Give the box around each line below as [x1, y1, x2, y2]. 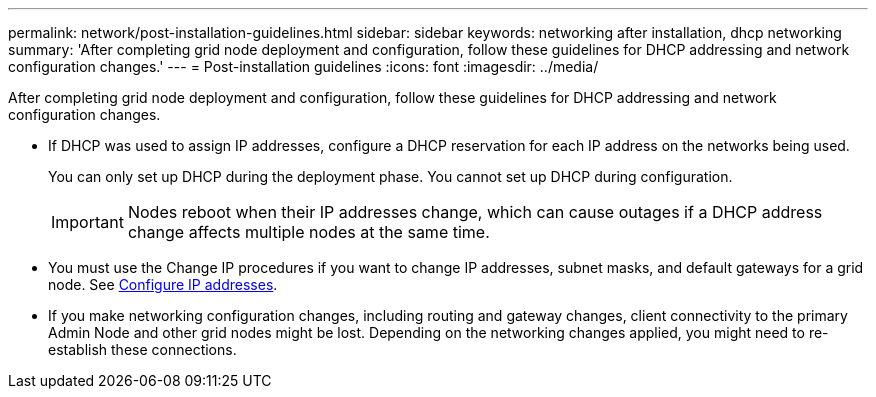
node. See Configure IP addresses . [48, 276, 278, 293]
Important [51, 212, 124, 232]
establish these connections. [48, 341, 237, 358]
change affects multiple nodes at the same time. [127, 222, 490, 242]
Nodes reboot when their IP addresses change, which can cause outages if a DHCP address [127, 202, 823, 222]
